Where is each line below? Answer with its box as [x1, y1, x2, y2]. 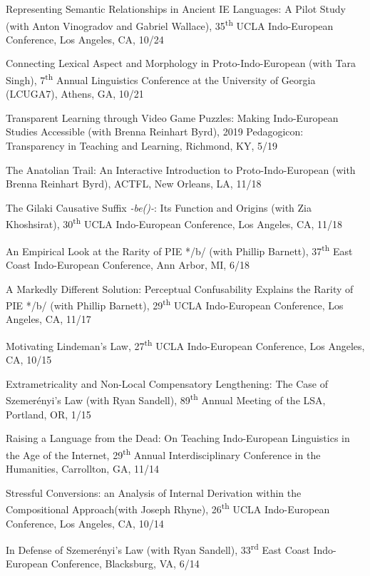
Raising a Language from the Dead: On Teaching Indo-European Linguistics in [6, 431, 350, 446]
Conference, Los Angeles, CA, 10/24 [6, 31, 164, 46]
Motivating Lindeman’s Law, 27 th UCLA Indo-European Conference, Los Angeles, [6, 336, 365, 353]
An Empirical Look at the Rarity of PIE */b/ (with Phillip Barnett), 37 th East [6, 241, 353, 258]
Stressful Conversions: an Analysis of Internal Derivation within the [6, 485, 302, 500]
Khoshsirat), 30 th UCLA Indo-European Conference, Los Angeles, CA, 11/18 [6, 215, 343, 232]
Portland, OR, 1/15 [6, 406, 91, 421]
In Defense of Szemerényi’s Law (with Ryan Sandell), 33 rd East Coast [6, 540, 310, 557]
